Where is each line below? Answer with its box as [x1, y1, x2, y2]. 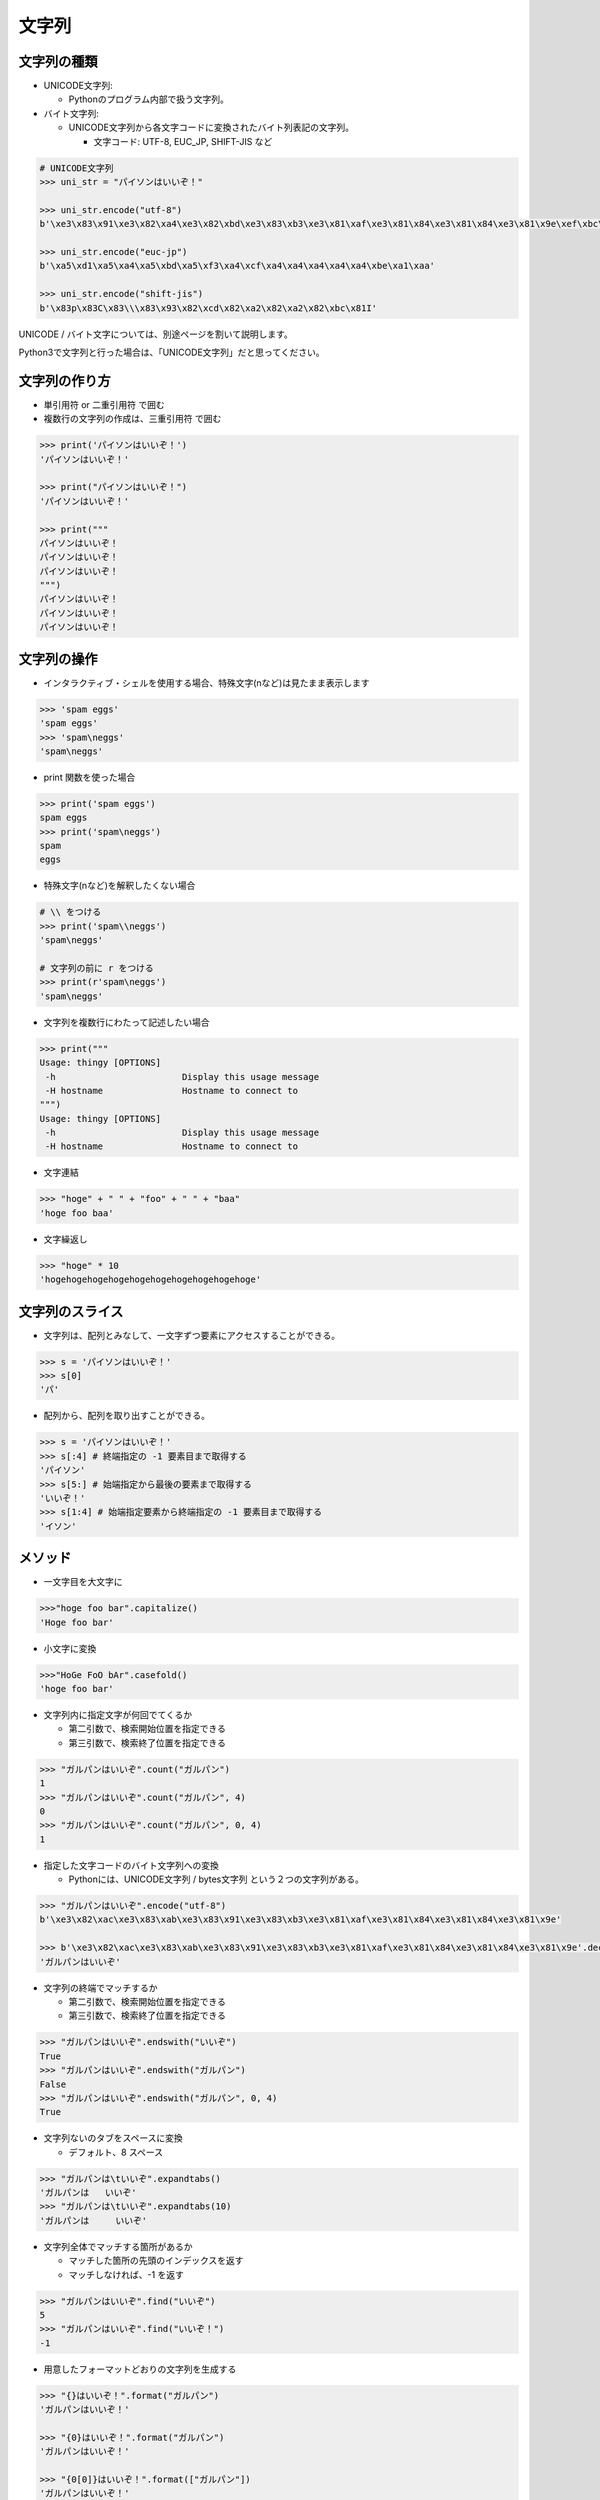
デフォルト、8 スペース [68, 2146, 164, 2158]
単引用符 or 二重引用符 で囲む [43, 398, 165, 410]
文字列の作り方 [18, 372, 111, 389]
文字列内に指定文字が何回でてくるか [43, 1708, 193, 1720]
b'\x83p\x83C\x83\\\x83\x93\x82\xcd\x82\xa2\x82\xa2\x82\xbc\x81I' [39, 302, 378, 314]
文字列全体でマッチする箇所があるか [43, 2240, 193, 2252]
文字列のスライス [18, 1303, 124, 1320]
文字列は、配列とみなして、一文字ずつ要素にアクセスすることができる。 [43, 1329, 340, 1341]
